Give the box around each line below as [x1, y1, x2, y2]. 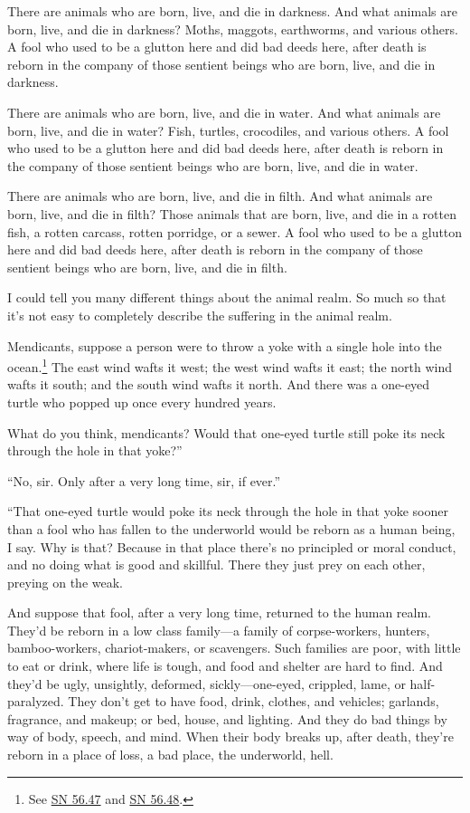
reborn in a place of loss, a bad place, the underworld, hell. [7, 745, 334, 764]
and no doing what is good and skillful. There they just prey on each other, [7, 555, 426, 574]
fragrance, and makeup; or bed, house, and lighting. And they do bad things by [7, 709, 447, 728]
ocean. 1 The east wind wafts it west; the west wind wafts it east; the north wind [7, 355, 453, 376]
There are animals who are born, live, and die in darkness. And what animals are [7, 2, 457, 20]
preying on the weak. [7, 572, 123, 591]
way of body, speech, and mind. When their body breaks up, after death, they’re [7, 727, 454, 746]
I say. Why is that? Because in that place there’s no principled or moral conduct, [7, 537, 456, 556]
